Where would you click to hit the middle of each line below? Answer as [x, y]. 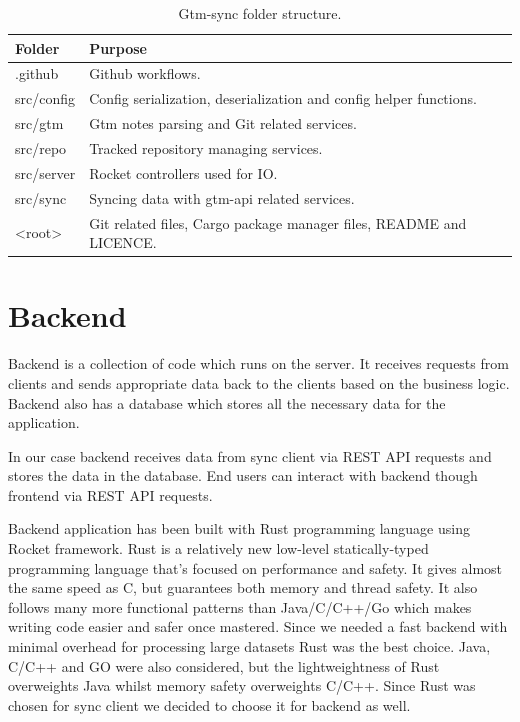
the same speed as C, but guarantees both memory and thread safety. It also [243, 587]
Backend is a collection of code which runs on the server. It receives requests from [258, 363]
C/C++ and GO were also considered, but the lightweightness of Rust [224, 665]
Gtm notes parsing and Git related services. [223, 123]
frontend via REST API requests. [110, 494]
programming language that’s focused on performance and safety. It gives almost [255, 567]
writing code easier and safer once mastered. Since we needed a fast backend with [258, 626]
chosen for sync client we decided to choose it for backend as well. [209, 704]
